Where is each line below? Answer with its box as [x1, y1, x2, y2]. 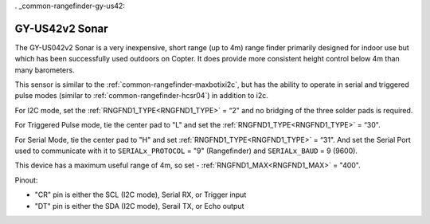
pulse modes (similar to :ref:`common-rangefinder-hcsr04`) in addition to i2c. [14, 91, 268, 100]
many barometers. [14, 65, 75, 75]
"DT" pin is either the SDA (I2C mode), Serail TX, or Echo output [34, 201, 244, 210]
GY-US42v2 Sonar [14, 22, 108, 35]
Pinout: [14, 175, 38, 185]
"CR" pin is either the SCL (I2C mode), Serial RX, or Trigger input [34, 190, 247, 199]
